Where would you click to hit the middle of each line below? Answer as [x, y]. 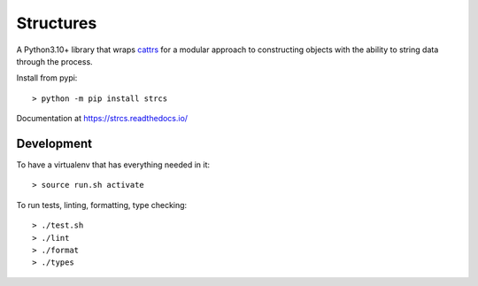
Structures [57, 23]
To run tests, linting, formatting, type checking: [102, 205]
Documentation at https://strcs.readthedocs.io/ [102, 119]
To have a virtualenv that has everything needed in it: [113, 165]
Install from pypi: [47, 78]
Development [54, 143]
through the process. [54, 61]
